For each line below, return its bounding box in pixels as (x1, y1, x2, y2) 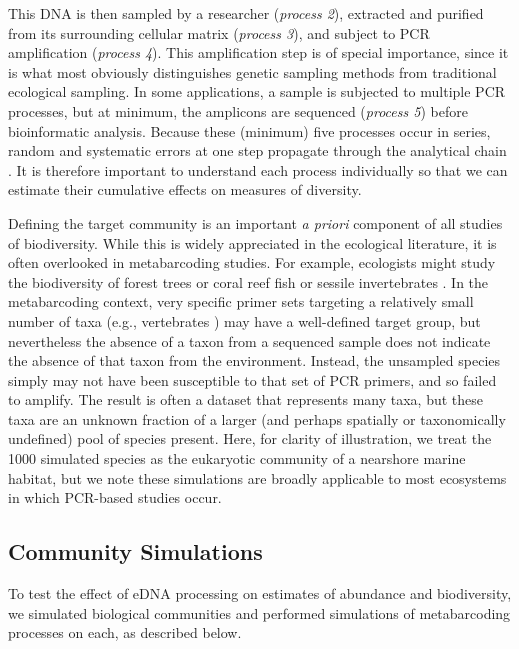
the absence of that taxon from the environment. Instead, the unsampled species (8, 350, 501, 371)
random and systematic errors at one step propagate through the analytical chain (8, 140, 507, 161)
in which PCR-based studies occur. (8, 487, 222, 508)
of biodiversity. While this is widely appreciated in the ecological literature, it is (8, 232, 497, 253)
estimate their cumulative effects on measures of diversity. (8, 179, 362, 200)
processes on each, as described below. (8, 622, 242, 643)
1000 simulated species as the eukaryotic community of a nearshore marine (8, 448, 466, 469)
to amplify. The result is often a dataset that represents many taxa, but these (8, 389, 484, 410)
